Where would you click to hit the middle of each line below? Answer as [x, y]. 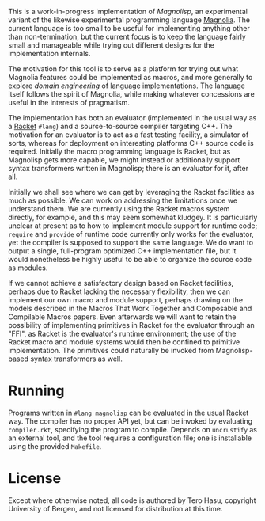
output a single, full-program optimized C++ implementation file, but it [122, 251]
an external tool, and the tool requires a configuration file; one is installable [130, 438]
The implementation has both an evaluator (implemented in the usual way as [132, 118]
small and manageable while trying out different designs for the [112, 45]
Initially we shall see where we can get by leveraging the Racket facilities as [131, 192]
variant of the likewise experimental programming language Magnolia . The [129, 20]
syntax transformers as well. [76, 359]
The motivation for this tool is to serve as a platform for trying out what [123, 69]
